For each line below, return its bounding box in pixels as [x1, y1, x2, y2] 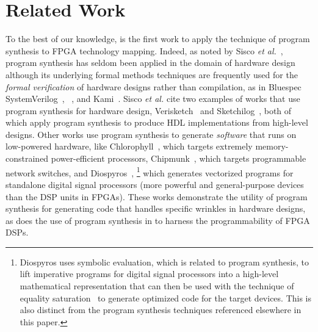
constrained [5, 152, 49, 165]
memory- [255, 140, 289, 153]
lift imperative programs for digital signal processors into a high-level [20, 267, 279, 280]
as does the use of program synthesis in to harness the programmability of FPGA [5, 214, 310, 226]
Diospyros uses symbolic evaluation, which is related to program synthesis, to [20, 255, 309, 268]
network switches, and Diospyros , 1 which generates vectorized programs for [5, 164, 294, 179]
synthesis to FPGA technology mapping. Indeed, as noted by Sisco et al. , [5, 44, 283, 57]
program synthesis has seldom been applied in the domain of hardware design [5, 56, 295, 69]
